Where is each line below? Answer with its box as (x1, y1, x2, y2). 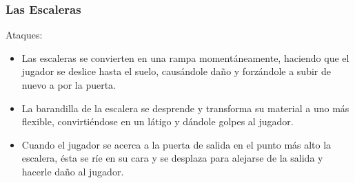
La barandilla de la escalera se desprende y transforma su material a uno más (21, 100, 349, 115)
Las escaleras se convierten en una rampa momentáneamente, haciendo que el (21, 50, 349, 65)
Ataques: (6, 28, 43, 42)
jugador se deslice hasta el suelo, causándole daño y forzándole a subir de (21, 64, 331, 78)
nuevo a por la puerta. (21, 78, 116, 91)
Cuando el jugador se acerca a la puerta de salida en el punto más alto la (21, 137, 332, 151)
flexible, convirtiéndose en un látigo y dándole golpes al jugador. (21, 114, 294, 129)
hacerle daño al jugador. (21, 164, 124, 178)
